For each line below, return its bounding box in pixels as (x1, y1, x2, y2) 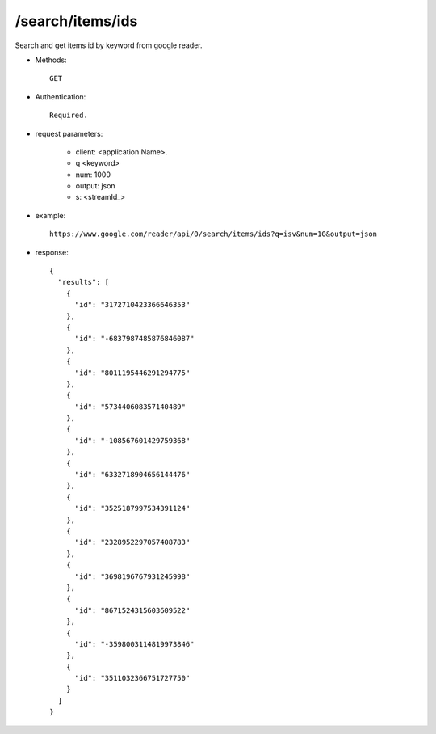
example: (35, 210, 66, 220)
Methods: (35, 55, 68, 65)
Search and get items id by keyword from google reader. (15, 40, 203, 50)
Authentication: (35, 91, 86, 101)
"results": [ (57, 277, 110, 287)
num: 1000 (75, 170, 111, 179)
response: (35, 247, 69, 257)
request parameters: (35, 129, 103, 138)
